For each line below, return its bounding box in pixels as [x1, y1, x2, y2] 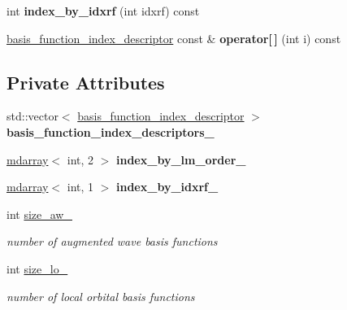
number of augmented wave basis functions [7, 233, 218, 250]
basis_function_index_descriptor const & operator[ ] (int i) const [7, 29, 341, 46]
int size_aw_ [7, 205, 72, 222]
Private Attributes [7, 69, 165, 94]
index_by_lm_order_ [116, 151, 246, 168]
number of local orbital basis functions [7, 287, 195, 304]
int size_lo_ [7, 260, 68, 277]
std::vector [7, 107, 59, 124]
